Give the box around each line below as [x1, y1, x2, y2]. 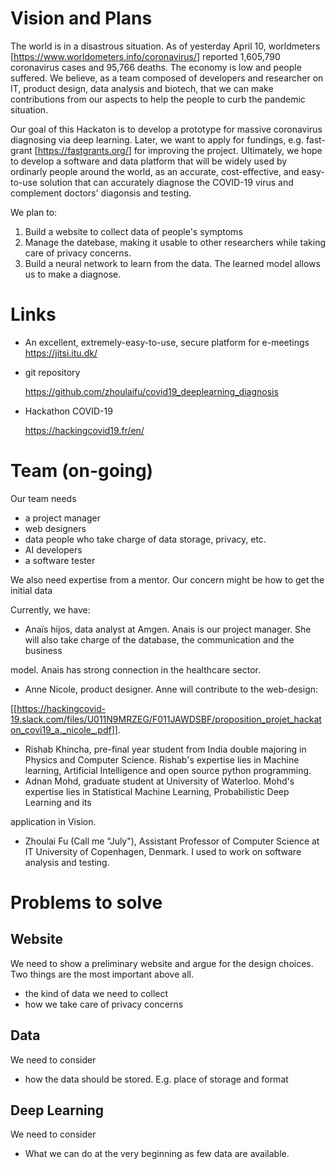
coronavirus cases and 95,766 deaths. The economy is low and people [10, 61, 302, 73]
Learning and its [24, 796, 92, 808]
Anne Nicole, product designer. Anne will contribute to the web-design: [24, 683, 319, 695]
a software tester [24, 554, 96, 566]
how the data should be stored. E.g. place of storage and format [24, 1073, 289, 1085]
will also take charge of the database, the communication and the [24, 633, 295, 646]
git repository [24, 366, 81, 378]
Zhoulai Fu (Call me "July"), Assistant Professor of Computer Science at [24, 835, 320, 847]
